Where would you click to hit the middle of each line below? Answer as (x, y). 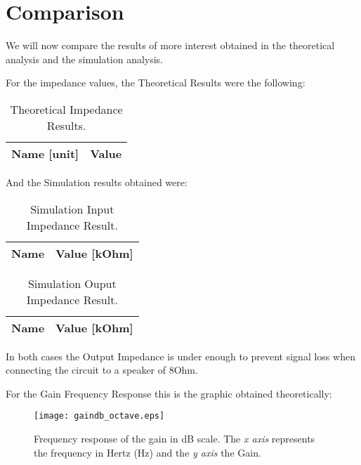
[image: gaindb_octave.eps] (99, 416)
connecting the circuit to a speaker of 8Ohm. (102, 370)
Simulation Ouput (72, 283)
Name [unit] (45, 153)
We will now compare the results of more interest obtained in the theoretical (170, 45)
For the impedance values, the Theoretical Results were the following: (156, 83)
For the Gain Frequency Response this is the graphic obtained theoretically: (169, 393)
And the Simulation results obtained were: (97, 182)
